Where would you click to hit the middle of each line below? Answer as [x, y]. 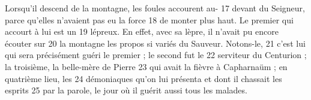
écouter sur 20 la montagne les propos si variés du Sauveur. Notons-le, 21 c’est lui [155, 43]
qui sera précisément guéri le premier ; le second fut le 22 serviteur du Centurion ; [156, 55]
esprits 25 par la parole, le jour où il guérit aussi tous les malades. [126, 90]
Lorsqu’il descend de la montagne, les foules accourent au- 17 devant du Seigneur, [155, 8]
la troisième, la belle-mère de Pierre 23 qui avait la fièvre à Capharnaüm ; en [146, 66]
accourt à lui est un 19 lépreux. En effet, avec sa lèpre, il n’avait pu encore [142, 31]
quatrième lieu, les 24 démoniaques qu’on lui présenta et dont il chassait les [143, 78]
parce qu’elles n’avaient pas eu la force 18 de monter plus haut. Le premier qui [149, 19]
